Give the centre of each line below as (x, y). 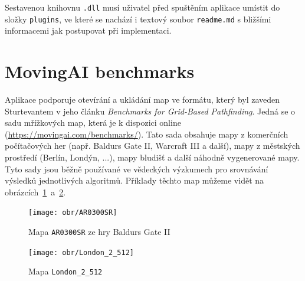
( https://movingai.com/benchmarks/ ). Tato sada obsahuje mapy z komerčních (147, 134)
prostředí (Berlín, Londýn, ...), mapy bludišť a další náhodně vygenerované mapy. (152, 157)
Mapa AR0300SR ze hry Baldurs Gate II (99, 232)
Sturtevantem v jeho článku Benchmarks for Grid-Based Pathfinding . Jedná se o (150, 111)
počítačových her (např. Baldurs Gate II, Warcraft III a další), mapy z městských (152, 146)
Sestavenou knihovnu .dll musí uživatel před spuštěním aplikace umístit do (142, 7)
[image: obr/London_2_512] (81, 252)
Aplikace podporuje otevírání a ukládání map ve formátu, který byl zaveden (142, 99)
